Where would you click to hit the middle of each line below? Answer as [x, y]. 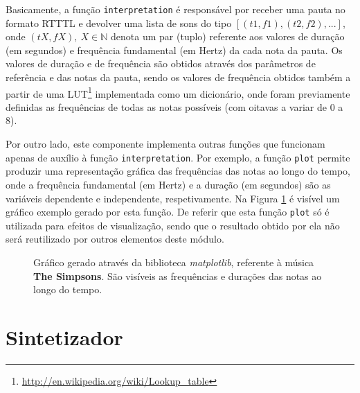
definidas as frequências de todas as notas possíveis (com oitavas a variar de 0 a [174, 106]
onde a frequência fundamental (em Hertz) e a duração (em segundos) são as [168, 184]
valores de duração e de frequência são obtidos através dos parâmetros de [161, 63]
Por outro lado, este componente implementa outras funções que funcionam [165, 144]
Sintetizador [64, 337]
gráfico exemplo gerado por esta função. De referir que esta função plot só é [168, 212]
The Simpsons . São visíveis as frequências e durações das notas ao [178, 276]
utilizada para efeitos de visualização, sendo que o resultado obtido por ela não [173, 225]
